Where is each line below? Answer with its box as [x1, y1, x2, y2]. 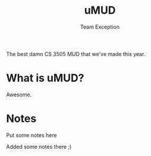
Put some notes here [6, 132, 58, 139]
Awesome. [6, 91, 32, 98]
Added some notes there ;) [6, 143, 72, 150]
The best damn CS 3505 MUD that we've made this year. [6, 50, 146, 57]
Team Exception [80, 23, 120, 30]
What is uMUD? [6, 71, 84, 85]
